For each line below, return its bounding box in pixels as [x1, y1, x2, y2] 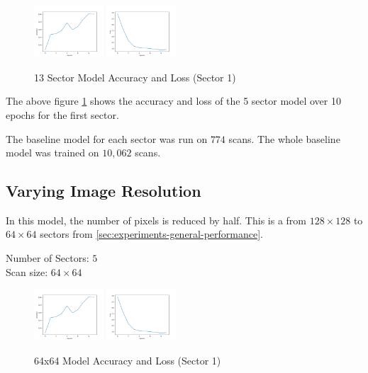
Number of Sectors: [6, 251, 89, 265]
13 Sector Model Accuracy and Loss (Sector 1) [34, 69, 236, 84]
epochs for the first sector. [6, 107, 119, 122]
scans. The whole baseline [228, 131, 340, 146]
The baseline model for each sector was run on [6, 131, 208, 146]
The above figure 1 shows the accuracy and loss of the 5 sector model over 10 [6, 93, 341, 108]
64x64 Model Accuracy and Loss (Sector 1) [34, 352, 221, 367]
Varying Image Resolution [6, 180, 201, 202]
